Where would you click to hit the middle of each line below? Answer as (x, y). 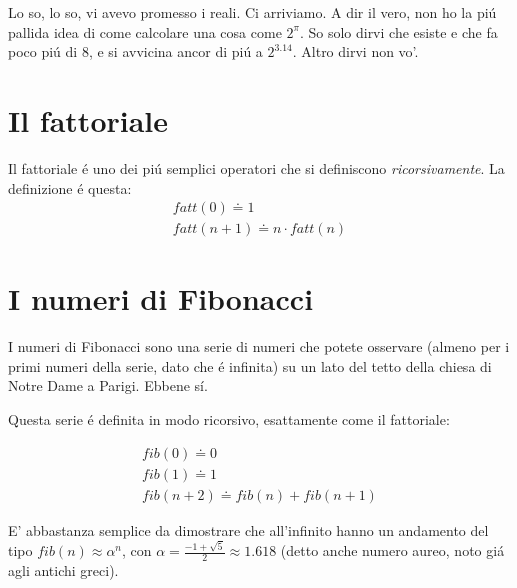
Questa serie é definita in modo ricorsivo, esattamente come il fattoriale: (229, 419)
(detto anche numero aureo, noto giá (392, 550)
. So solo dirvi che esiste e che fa (398, 31)
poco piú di (43, 51)
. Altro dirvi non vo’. (355, 51)
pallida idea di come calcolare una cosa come (145, 31)
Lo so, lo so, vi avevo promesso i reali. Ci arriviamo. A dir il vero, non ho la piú (252, 12)
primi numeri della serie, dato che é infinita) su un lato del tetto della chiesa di (250, 365)
